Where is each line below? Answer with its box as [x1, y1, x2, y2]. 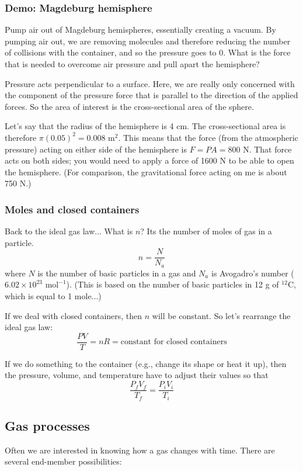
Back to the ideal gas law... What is [5, 225, 133, 237]
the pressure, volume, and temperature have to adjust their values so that [5, 369, 269, 381]
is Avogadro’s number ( [211, 266, 294, 279]
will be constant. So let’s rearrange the [152, 309, 291, 321]
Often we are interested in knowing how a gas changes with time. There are [5, 444, 275, 456]
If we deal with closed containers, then [5, 309, 142, 321]
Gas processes [5, 416, 90, 434]
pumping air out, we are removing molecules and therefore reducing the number [5, 34, 291, 47]
